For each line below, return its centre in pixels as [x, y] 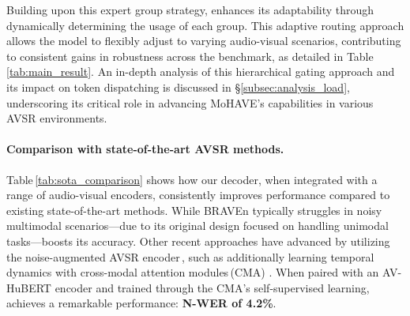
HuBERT [29, 287]
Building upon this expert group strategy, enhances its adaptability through [190, 9]
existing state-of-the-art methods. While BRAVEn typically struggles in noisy [194, 210]
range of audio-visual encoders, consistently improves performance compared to [198, 195]
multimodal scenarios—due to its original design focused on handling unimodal [197, 226]
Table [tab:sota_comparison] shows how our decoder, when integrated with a [192, 179]
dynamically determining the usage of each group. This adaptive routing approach [205, 25]
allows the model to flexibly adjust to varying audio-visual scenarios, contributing [204, 41]
